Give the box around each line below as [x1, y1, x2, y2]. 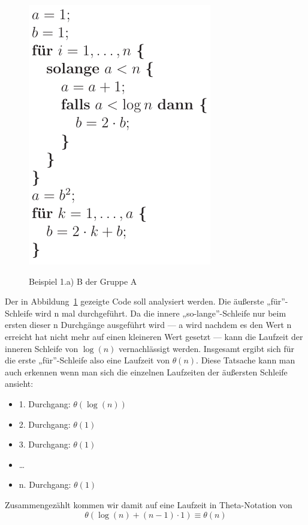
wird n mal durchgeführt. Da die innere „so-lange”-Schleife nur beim [35, 306, 286, 319]
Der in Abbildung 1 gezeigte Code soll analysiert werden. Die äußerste [5, 295, 264, 308]
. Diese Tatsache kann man [196, 354, 295, 366]
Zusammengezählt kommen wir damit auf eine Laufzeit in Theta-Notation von [5, 498, 292, 511]
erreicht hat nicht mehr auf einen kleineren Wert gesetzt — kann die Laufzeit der [5, 330, 303, 342]
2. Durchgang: [19, 417, 71, 430]
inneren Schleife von [5, 342, 78, 354]
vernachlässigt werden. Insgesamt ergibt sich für [119, 342, 294, 354]
